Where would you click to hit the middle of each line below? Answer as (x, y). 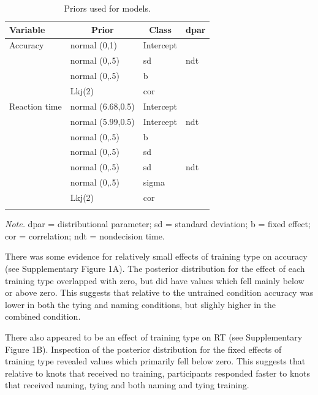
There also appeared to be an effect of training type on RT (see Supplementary (154, 337)
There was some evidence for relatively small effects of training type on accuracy (156, 256)
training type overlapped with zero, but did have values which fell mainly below (155, 280)
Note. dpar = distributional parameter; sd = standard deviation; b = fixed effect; (158, 224)
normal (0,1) (94, 45)
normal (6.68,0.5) (102, 106)
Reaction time (36, 106)
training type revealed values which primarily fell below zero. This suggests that (155, 361)
